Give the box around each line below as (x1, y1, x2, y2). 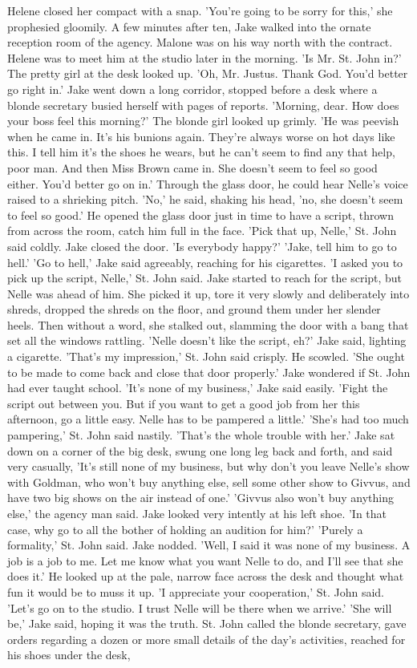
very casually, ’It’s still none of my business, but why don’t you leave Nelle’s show (7, 458, 410, 475)
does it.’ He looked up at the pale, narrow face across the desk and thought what (7, 568, 404, 585)
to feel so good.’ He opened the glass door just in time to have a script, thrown (7, 206, 394, 223)
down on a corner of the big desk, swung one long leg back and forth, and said (7, 442, 393, 459)
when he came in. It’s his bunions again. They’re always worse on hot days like (7, 128, 395, 144)
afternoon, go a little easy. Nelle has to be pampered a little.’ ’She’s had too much (7, 411, 409, 427)
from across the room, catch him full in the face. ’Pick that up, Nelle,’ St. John (7, 222, 397, 239)
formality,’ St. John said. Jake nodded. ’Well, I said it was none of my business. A (7, 536, 411, 553)
